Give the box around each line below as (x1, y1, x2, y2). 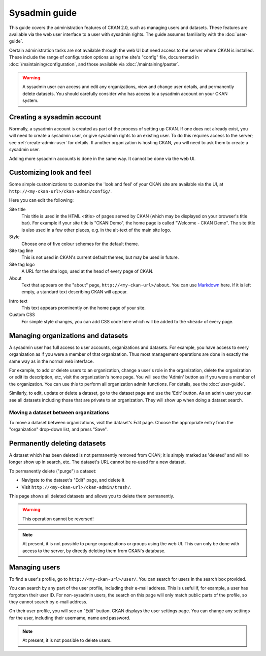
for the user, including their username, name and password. (9, 615, 131, 621)
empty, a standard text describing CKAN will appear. (21, 289, 128, 295)
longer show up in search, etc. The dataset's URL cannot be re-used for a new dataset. (9, 459, 186, 465)
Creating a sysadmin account (9, 113, 101, 121)
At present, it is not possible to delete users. (22, 637, 112, 643)
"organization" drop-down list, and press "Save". (9, 426, 108, 433)
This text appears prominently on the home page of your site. (21, 305, 146, 311)
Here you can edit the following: (9, 197, 74, 203)
